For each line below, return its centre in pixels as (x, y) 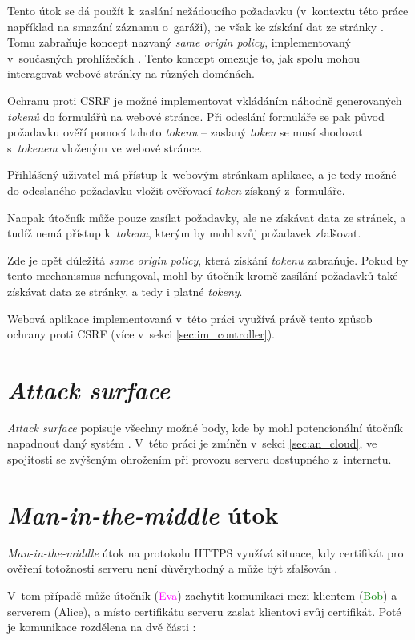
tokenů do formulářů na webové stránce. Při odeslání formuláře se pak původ (196, 116)
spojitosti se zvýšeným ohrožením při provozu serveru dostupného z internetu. (199, 459)
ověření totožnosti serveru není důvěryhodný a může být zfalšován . (173, 568)
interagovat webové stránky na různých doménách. (131, 73)
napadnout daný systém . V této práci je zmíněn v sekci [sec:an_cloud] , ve (192, 443)
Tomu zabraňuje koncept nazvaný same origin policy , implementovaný (179, 42)
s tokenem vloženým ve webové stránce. (105, 147)
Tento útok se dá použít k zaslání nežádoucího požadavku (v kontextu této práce (208, 10)
